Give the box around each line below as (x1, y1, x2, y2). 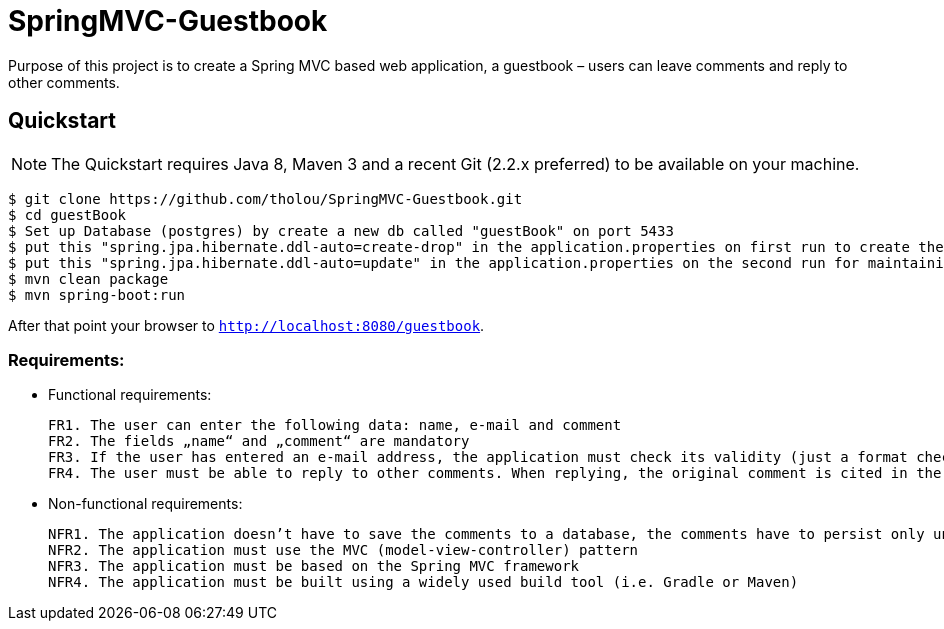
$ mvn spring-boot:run (8, 286, 186, 303)
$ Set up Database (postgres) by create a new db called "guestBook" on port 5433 (8, 222, 674, 239)
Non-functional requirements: (48, 495, 243, 513)
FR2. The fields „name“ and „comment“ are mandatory (48, 433, 470, 450)
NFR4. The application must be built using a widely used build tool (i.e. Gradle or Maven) (48, 574, 799, 591)
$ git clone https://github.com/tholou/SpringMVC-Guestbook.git (8, 190, 523, 207)
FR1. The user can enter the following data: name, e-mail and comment (48, 417, 622, 434)
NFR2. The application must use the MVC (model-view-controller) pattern (48, 542, 639, 559)
